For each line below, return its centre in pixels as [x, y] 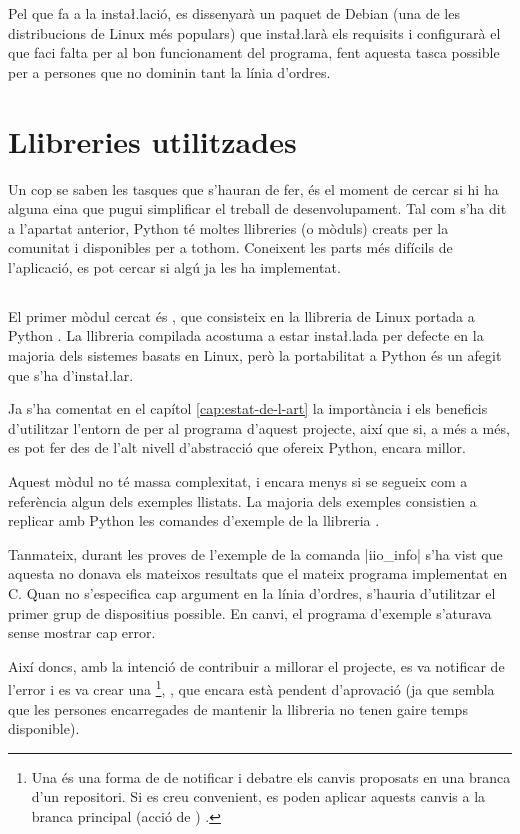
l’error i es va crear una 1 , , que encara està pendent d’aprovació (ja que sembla [251, 688]
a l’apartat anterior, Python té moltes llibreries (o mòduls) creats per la [228, 227]
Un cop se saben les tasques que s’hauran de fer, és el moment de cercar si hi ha [253, 188]
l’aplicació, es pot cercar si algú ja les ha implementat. [174, 266]
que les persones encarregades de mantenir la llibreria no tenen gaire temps [238, 708]
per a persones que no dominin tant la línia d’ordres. [169, 71]
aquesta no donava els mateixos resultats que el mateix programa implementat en [258, 573]
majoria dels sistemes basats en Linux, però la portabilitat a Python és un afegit [255, 355]
